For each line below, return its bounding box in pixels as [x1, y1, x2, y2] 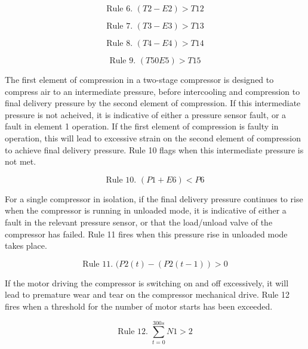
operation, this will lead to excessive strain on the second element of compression [5, 131, 301, 144]
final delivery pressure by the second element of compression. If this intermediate [5, 97, 301, 109]
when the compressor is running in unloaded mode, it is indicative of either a [5, 204, 287, 217]
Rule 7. [106, 22, 133, 30]
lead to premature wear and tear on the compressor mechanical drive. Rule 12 [5, 288, 289, 301]
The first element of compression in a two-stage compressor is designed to [5, 73, 274, 85]
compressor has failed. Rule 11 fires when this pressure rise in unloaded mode [5, 227, 288, 240]
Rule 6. [106, 5, 133, 13]
